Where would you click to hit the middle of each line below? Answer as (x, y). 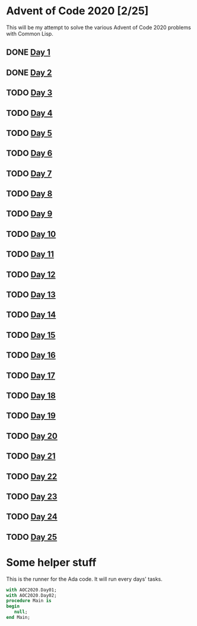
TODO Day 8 (29, 194)
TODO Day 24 (32, 517)
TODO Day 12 (31, 274)
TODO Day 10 (31, 234)
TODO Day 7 (29, 173)
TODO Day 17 (31, 375)
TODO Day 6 (29, 154)
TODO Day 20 (32, 436)
